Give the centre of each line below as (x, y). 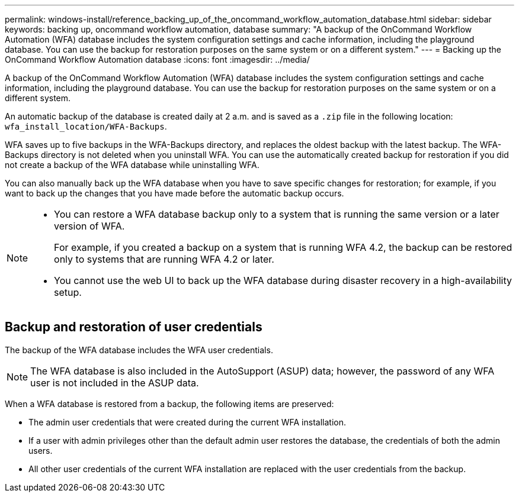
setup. (68, 292)
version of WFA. (89, 226)
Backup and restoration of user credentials (134, 327)
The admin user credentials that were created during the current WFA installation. (187, 422)
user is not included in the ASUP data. (115, 383)
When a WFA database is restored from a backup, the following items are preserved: (169, 404)
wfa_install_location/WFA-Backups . (86, 126)
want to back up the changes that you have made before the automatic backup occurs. (174, 193)
